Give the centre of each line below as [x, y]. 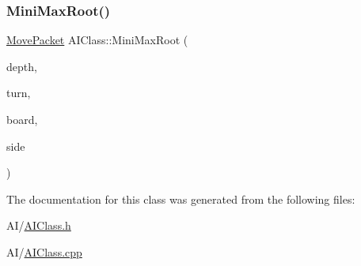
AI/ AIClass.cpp [44, 251]
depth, [22, 66]
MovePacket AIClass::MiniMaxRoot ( [97, 40]
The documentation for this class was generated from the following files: [181, 199]
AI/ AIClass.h [39, 225]
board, [22, 119]
